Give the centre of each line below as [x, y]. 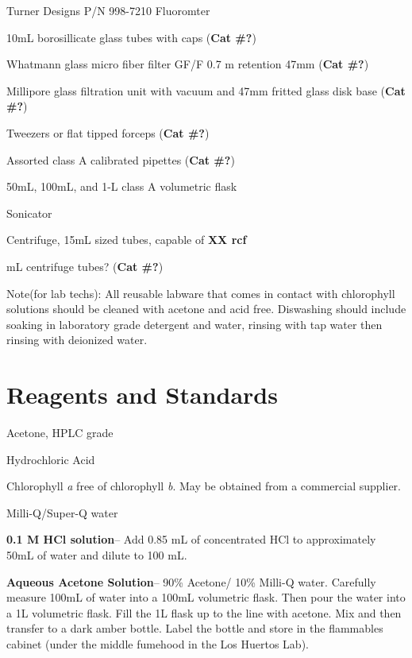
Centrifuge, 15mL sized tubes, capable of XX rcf [127, 240]
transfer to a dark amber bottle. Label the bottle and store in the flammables [195, 628]
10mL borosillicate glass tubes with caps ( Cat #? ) [131, 37]
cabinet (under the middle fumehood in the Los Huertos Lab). [158, 643]
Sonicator [29, 213]
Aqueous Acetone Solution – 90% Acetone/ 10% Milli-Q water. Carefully [191, 581]
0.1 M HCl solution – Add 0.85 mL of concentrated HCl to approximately [191, 539]
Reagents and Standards [142, 395]
